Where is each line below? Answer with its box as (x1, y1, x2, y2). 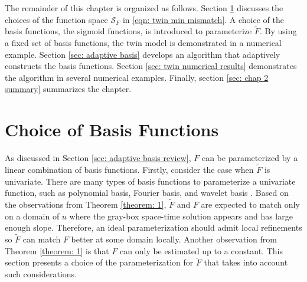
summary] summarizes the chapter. (5, 83, 132, 95)
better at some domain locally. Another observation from (71, 232, 277, 245)
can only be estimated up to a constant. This (120, 244, 283, 257)
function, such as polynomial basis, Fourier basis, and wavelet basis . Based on (5, 186, 289, 199)
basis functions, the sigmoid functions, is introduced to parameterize (5, 25, 252, 37)
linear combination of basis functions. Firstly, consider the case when (5, 163, 254, 175)
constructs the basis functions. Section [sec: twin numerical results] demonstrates (5, 60, 297, 72)
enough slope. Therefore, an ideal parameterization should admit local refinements (5, 221, 302, 234)
